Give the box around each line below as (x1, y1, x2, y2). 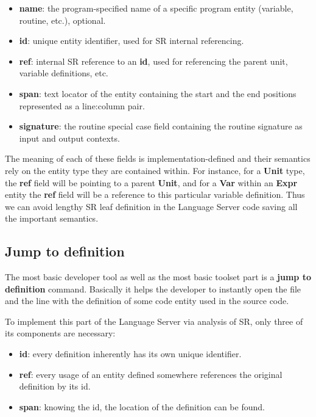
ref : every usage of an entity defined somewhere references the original (19, 368, 283, 380)
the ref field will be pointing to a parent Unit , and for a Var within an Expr (5, 176, 298, 189)
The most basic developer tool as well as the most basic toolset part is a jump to (5, 270, 311, 283)
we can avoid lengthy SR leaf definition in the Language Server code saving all (5, 200, 298, 212)
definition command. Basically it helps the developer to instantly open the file (5, 282, 301, 295)
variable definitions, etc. (19, 67, 108, 79)
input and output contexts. (19, 131, 120, 144)
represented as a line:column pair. (19, 99, 145, 112)
